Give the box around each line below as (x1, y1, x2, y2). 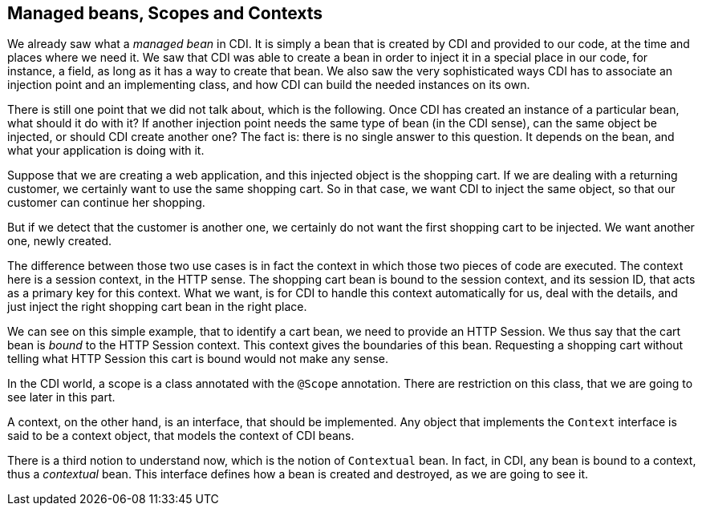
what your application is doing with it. (7, 143, 205, 158)
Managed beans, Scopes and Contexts (7, 3, 323, 23)
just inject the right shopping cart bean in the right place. (7, 300, 307, 314)
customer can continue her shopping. (7, 196, 205, 210)
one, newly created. (7, 234, 112, 248)
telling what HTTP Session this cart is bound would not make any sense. (7, 352, 388, 366)
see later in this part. (7, 390, 116, 405)
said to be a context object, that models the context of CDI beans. (7, 429, 355, 443)
